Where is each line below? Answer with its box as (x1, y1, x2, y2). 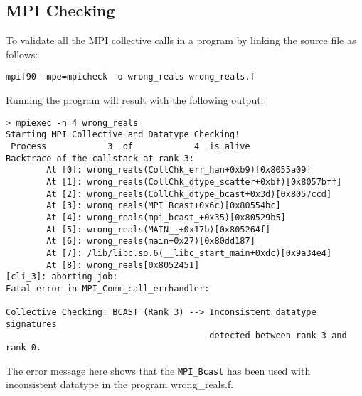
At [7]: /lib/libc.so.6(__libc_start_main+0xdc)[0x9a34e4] (46, 247, 332, 258)
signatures (6, 319, 57, 329)
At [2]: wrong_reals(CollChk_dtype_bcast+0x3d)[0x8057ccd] (46, 188, 332, 199)
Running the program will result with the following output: (6, 92, 264, 107)
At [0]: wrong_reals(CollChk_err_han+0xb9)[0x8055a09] (46, 165, 312, 176)
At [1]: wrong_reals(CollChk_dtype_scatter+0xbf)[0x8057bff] (46, 176, 342, 187)
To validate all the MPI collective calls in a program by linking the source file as (6, 33, 356, 48)
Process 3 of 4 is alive (11, 141, 250, 151)
